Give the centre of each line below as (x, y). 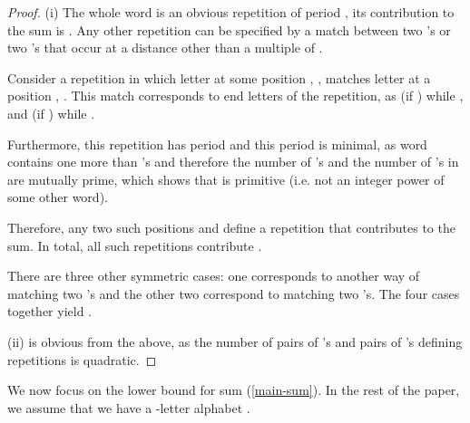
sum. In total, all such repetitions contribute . (135, 245)
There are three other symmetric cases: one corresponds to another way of (214, 276)
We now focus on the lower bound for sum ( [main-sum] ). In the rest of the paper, (234, 390)
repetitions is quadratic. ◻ (82, 359)
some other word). (58, 197)
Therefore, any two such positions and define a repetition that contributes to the (231, 227)
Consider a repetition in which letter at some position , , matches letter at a (219, 77)
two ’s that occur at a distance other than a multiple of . (165, 48)
